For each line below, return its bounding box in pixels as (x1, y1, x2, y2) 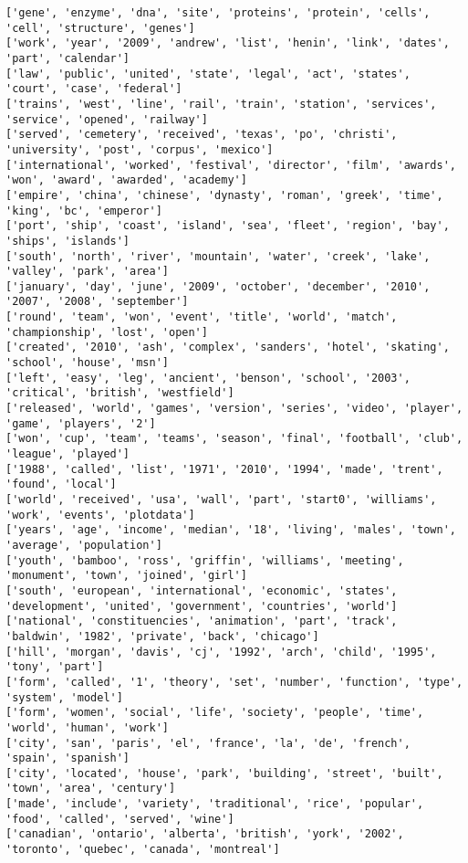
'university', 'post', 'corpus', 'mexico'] (5, 142, 274, 156)
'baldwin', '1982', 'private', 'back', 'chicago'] (5, 629, 319, 643)
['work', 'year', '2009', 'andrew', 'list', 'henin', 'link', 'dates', (5, 37, 450, 50)
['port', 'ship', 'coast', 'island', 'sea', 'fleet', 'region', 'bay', (5, 219, 450, 233)
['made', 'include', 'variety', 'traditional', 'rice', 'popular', (5, 797, 424, 811)
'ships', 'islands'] (5, 234, 130, 247)
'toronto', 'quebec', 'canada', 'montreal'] (5, 843, 280, 857)
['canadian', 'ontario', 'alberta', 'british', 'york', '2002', (5, 827, 404, 841)
